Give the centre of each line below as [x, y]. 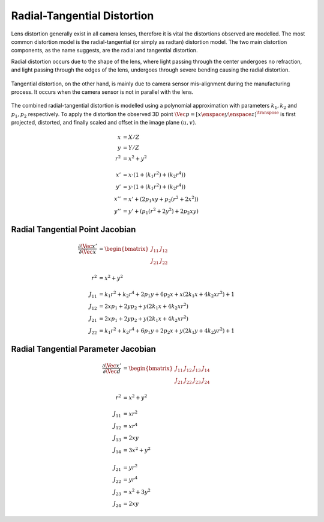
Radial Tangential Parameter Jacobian [83, 349]
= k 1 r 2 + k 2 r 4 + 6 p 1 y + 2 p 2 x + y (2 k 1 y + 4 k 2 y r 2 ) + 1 [167, 331]
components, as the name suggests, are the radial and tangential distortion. [104, 51]
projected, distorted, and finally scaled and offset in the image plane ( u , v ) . [104, 123]
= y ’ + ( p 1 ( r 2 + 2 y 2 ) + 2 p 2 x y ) [161, 211]
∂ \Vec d [112, 372]
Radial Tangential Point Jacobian [73, 229]
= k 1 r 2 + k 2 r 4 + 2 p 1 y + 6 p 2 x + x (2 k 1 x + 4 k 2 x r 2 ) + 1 [167, 294]
